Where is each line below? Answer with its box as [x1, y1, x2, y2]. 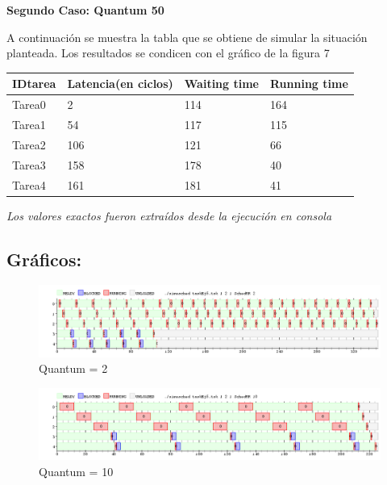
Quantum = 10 [39, 463, 114, 480]
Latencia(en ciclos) [67, 75, 173, 92]
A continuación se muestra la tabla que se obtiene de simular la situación [6, 28, 368, 45]
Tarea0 [12, 96, 46, 113]
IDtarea [12, 75, 56, 92]
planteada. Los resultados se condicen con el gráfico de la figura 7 [6, 44, 330, 61]
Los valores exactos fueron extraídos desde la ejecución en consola [6, 207, 332, 224]
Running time [269, 75, 348, 92]
